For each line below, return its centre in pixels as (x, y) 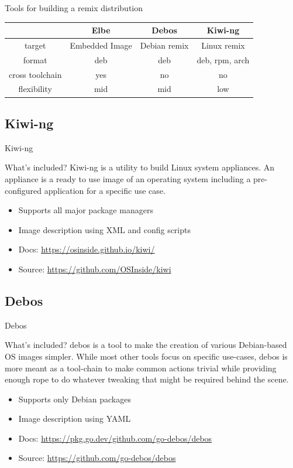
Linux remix (223, 45)
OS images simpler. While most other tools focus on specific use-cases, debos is (146, 356)
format (35, 59)
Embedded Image (101, 45)
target (35, 45)
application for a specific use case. (105, 190)
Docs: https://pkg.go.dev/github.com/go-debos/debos (115, 438)
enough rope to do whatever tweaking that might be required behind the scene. (147, 379)
